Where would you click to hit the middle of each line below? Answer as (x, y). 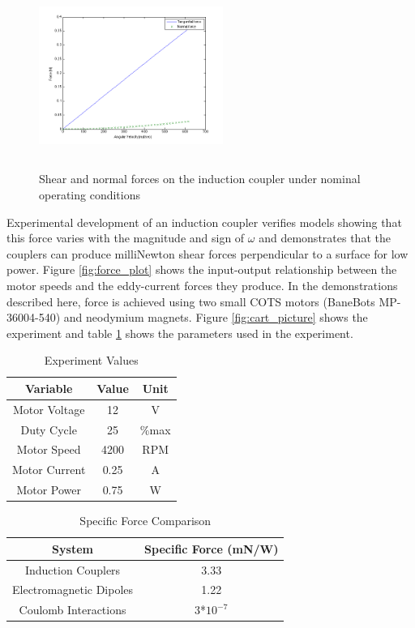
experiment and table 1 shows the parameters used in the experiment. (180, 333)
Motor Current (49, 470)
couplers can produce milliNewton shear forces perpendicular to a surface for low (207, 253)
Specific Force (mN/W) (212, 548)
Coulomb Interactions (73, 610)
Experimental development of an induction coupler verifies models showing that (204, 222)
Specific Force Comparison (145, 521)
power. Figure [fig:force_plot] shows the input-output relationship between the (202, 269)
